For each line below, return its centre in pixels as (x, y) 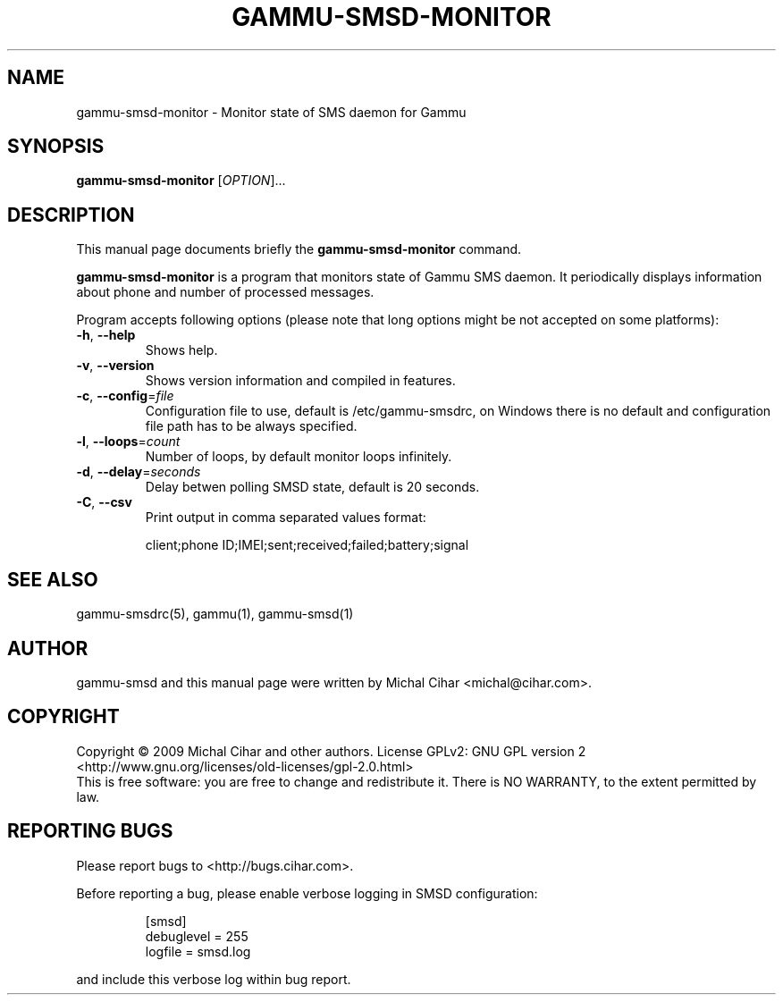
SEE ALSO (53, 579)
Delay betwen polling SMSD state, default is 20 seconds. (312, 487)
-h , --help (106, 335)
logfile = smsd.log (198, 951)
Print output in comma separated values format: (286, 518)
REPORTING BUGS (90, 831)
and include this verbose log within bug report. (214, 979)
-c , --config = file (125, 396)
